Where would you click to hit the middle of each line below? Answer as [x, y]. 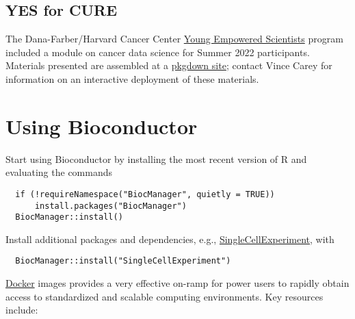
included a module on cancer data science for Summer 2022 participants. [158, 52]
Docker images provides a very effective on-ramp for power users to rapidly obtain [177, 283]
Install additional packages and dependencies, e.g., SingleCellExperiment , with [170, 239]
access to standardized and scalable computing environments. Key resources [165, 296]
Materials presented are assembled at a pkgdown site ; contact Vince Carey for [169, 65]
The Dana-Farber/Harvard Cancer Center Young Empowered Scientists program [174, 39]
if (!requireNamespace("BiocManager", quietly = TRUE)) [145, 194]
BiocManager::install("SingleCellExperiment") [123, 261]
